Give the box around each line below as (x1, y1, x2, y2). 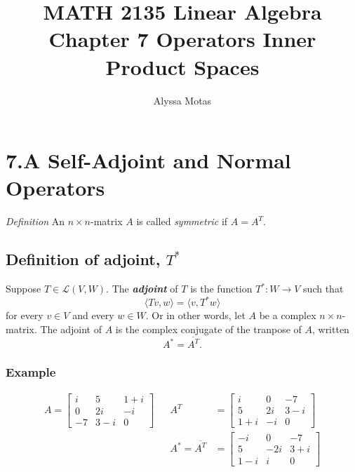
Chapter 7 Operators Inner (48, 25, 316, 53)
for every (6, 308, 43, 323)
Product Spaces (105, 52, 260, 81)
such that (303, 281, 344, 296)
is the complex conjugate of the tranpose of (115, 321, 302, 336)
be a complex (259, 308, 316, 323)
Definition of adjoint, (6, 248, 161, 270)
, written (312, 321, 349, 336)
